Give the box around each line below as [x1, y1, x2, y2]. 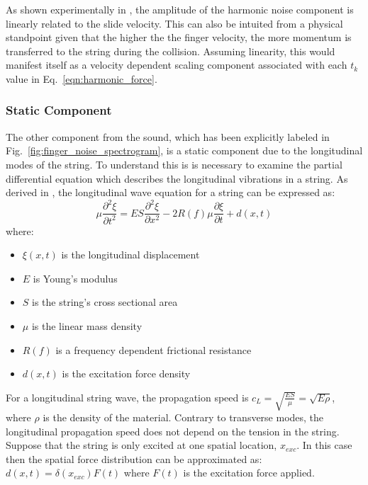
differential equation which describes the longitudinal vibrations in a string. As [6, 171, 348, 186]
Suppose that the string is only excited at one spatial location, [6, 438, 277, 452]
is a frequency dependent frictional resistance [55, 342, 252, 357]
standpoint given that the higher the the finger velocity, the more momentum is [6, 30, 352, 45]
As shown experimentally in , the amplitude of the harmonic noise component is [6, 2, 354, 16]
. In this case [296, 438, 352, 452]
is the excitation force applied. [183, 465, 315, 480]
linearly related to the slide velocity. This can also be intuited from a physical [6, 16, 343, 30]
